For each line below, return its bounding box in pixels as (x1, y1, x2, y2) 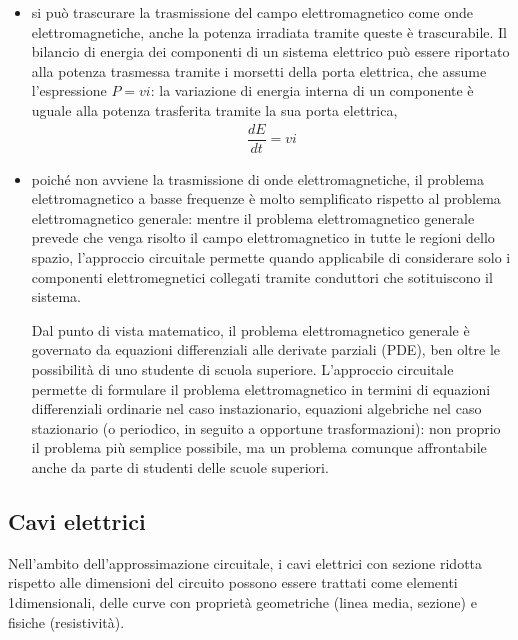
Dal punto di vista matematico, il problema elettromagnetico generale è (31, 319, 470, 340)
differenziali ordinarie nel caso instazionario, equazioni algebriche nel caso (31, 398, 482, 419)
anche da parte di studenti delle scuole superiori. (31, 456, 329, 477)
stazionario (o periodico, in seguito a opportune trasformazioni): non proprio (31, 417, 501, 438)
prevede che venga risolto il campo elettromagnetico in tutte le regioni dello (31, 227, 495, 248)
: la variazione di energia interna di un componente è (150, 80, 474, 101)
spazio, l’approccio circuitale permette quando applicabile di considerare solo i (31, 247, 511, 268)
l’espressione (31, 80, 107, 101)
